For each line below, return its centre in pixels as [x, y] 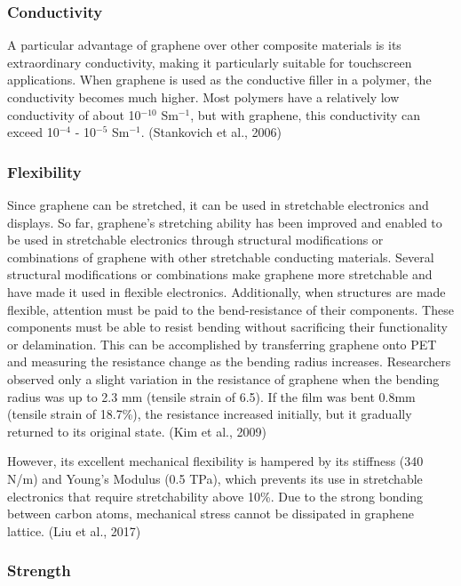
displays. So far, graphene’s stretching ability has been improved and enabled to [225, 222]
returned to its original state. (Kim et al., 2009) [137, 431]
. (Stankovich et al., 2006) [211, 132]
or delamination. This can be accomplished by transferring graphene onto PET [222, 344]
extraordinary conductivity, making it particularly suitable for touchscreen [210, 62]
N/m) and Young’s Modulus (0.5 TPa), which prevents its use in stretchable [215, 478]
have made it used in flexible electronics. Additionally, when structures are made [227, 291]
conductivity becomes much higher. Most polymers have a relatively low [203, 97]
